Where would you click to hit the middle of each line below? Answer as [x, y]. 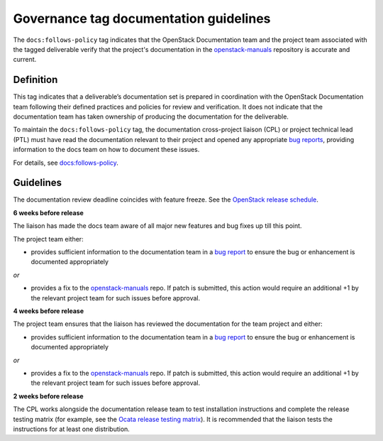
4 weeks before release [49, 311]
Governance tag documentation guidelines [142, 18]
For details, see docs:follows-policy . [66, 163]
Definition [35, 80]
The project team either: [49, 239]
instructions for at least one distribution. [72, 429]
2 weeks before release [49, 396]
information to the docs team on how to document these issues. [106, 150]
